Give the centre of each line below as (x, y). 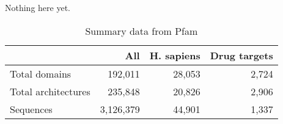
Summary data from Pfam (141, 31)
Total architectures (50, 91)
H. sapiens (175, 55)
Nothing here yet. (38, 7)
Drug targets (241, 55)
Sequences (31, 109)
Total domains (41, 73)
